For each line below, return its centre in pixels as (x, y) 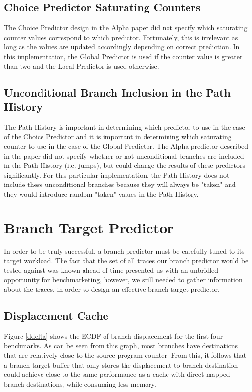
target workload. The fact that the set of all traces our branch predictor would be (126, 260)
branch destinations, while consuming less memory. (80, 383)
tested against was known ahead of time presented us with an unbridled (111, 270)
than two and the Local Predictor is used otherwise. (82, 66)
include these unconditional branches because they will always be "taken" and (120, 184)
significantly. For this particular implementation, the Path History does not (117, 175)
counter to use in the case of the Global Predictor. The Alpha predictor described (126, 146)
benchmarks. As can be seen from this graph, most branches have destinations (121, 345)
